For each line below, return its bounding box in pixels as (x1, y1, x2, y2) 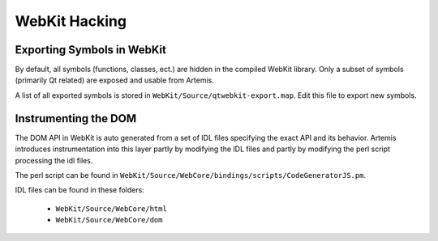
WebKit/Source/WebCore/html (55, 204, 168, 214)
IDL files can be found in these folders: (15, 185, 145, 195)
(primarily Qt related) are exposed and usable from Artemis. (15, 75, 214, 85)
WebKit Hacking (15, 12, 127, 30)
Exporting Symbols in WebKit (15, 43, 166, 57)
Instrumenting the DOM (15, 112, 137, 125)
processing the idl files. (15, 155, 93, 165)
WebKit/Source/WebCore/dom (55, 215, 163, 225)
